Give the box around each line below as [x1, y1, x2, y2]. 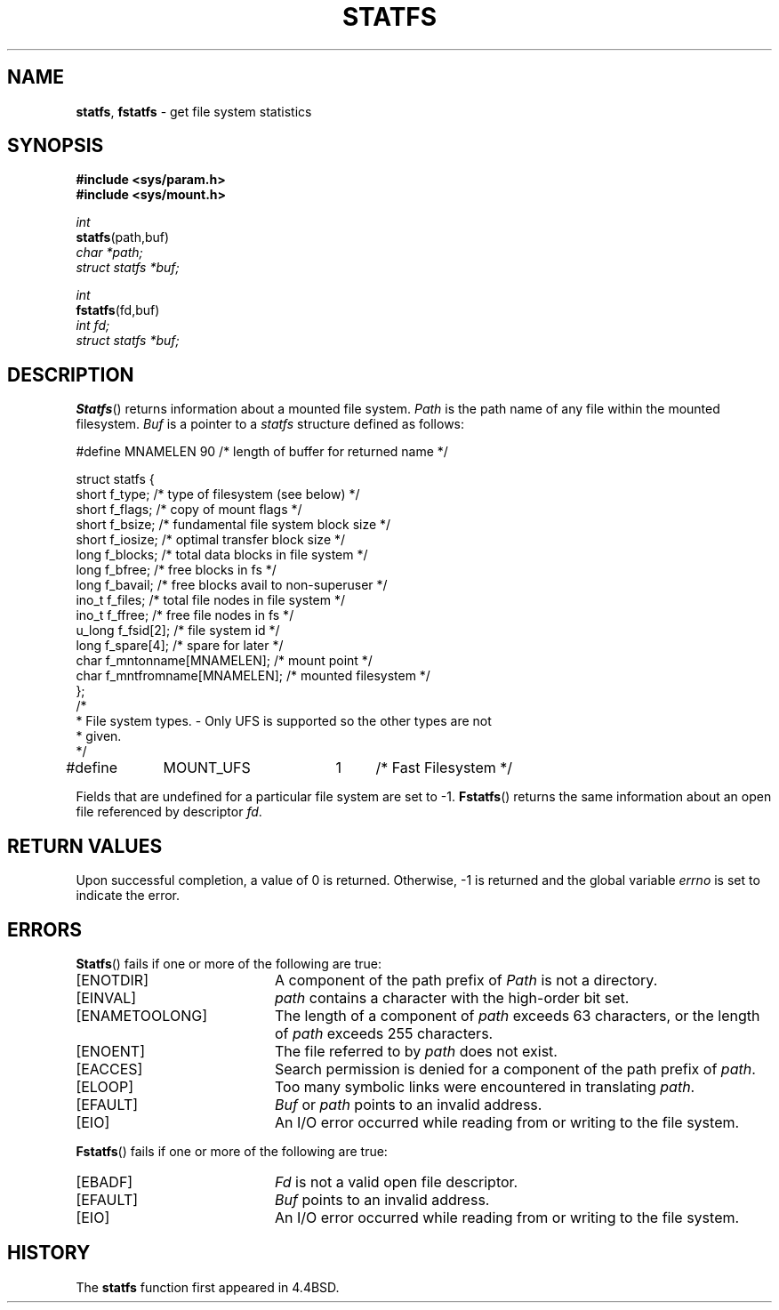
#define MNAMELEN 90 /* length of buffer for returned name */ [76, 444, 448, 460]
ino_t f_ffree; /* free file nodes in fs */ [76, 607, 294, 623]
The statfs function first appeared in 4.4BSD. [76, 1279, 340, 1295]
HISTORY [7, 1242, 91, 1265]
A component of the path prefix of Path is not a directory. [274, 970, 658, 989]
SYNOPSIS [7, 134, 104, 157]
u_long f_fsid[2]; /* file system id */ [76, 623, 280, 639]
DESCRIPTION [7, 363, 134, 386]
